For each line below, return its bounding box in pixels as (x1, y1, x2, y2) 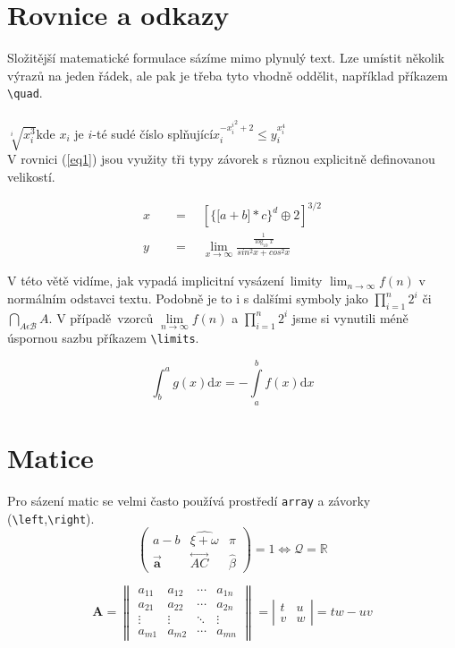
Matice (7, 439, 94, 476)
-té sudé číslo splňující (92, 124, 214, 142)
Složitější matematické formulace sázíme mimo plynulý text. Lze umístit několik (7, 48, 445, 67)
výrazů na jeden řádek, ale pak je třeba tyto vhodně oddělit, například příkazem (7, 65, 448, 84)
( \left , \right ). (7, 508, 95, 527)
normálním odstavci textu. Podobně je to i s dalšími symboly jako (7, 289, 368, 308)
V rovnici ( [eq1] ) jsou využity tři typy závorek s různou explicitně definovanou (7, 149, 435, 168)
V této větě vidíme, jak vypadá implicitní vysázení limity (7, 271, 323, 290)
